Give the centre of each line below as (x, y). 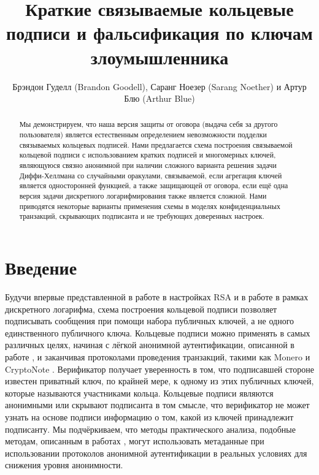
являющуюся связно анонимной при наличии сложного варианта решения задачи (148, 165)
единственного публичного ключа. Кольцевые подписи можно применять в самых (158, 332)
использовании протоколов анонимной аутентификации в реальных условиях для (156, 453)
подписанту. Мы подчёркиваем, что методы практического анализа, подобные (150, 429)
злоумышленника (159, 57)
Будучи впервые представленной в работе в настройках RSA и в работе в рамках (157, 296)
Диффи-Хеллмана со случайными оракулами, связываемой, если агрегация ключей (151, 175)
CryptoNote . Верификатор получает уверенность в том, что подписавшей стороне (159, 369)
